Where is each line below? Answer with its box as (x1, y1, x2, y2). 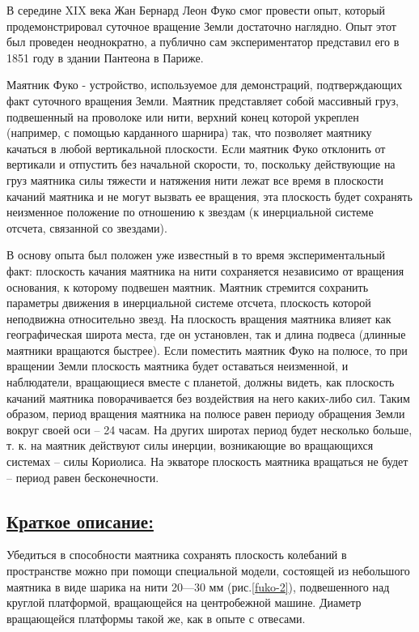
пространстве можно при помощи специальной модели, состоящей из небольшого (6, 562, 410, 579)
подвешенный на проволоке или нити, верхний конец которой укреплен (6, 108, 359, 125)
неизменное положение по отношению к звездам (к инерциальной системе (6, 203, 374, 220)
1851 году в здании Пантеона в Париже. (6, 49, 204, 66)
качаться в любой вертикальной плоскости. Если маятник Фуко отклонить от (6, 139, 386, 156)
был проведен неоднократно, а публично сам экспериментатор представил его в (6, 33, 400, 50)
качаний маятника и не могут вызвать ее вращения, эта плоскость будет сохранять (6, 187, 413, 204)
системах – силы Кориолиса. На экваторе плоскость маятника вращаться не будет (6, 453, 408, 470)
